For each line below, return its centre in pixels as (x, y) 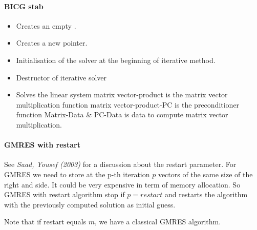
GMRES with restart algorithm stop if (65, 194)
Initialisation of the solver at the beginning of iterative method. (116, 60)
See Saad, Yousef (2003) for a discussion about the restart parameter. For (120, 164)
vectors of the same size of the (205, 174)
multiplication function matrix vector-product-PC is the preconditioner (128, 104)
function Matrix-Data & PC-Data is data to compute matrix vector (122, 114)
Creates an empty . (46, 25)
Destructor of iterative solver (61, 77)
